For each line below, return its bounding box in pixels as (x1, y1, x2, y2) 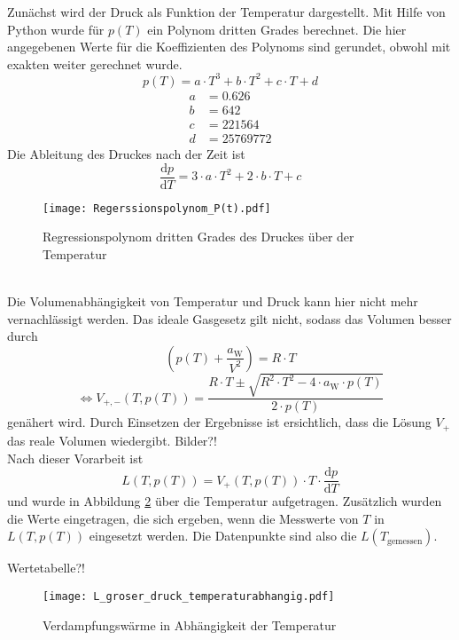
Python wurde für (7, 20, 105, 38)
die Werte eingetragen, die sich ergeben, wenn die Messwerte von (7, 509, 359, 527)
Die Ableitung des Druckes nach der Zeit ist (7, 145, 245, 162)
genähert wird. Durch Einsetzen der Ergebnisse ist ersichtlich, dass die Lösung (7, 413, 432, 431)
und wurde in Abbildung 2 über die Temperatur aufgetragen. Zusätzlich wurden (7, 492, 442, 510)
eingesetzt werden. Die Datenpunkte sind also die (89, 526, 357, 545)
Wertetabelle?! (7, 558, 85, 577)
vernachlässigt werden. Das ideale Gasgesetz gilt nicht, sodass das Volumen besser (7, 309, 452, 328)
